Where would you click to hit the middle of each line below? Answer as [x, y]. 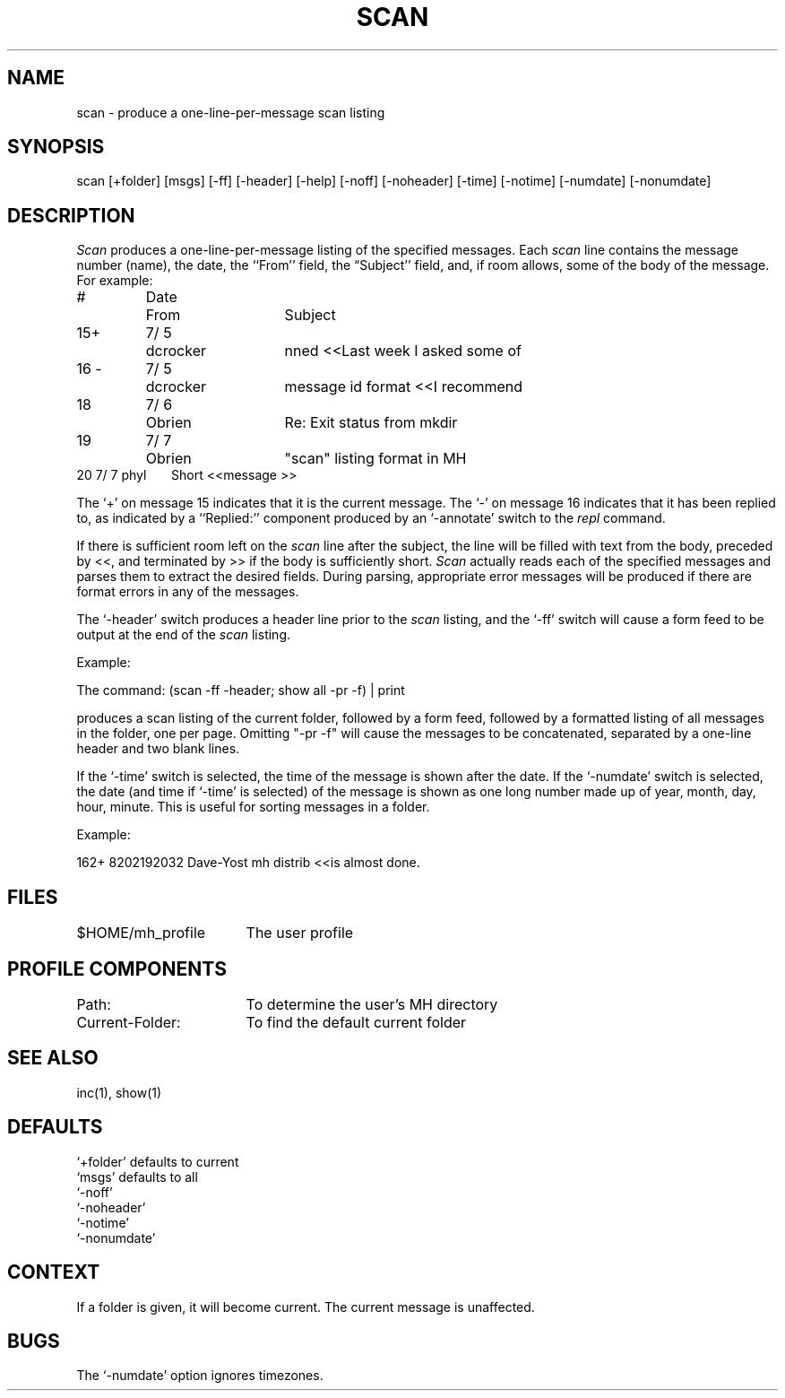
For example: [115, 281]
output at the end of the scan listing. [184, 635]
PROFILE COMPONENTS [117, 968]
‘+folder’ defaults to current [158, 1161]
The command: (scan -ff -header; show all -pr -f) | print [241, 690]
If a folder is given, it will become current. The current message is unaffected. [306, 1307]
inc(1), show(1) [119, 1092]
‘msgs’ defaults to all [137, 1177]
